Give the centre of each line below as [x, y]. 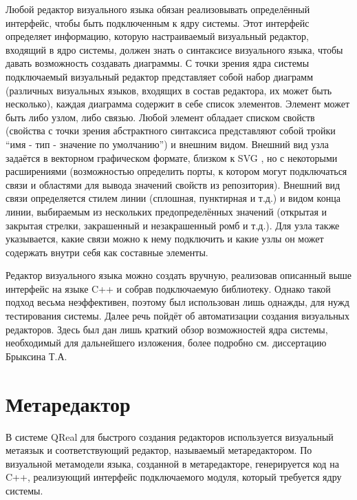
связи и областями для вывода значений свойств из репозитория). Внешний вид [173, 184]
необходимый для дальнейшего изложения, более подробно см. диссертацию [166, 343]
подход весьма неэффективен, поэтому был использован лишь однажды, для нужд [177, 302]
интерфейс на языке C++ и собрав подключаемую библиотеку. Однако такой [168, 288]
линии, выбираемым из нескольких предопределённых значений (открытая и [166, 211]
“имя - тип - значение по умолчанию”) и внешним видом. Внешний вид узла [167, 144]
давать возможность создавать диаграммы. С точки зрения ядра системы [158, 63]
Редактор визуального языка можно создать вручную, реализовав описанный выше [179, 275]
